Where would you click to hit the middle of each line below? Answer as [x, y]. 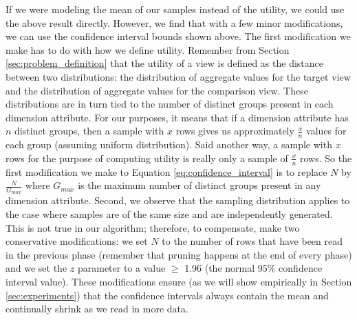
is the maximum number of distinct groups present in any [199, 185]
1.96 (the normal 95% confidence [253, 268]
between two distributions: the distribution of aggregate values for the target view [178, 76]
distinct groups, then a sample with [89, 131]
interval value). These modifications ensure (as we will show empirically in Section [179, 281]
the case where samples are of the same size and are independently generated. [169, 214]
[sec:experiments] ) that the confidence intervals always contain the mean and [167, 295]
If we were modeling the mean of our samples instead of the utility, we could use [175, 9]
